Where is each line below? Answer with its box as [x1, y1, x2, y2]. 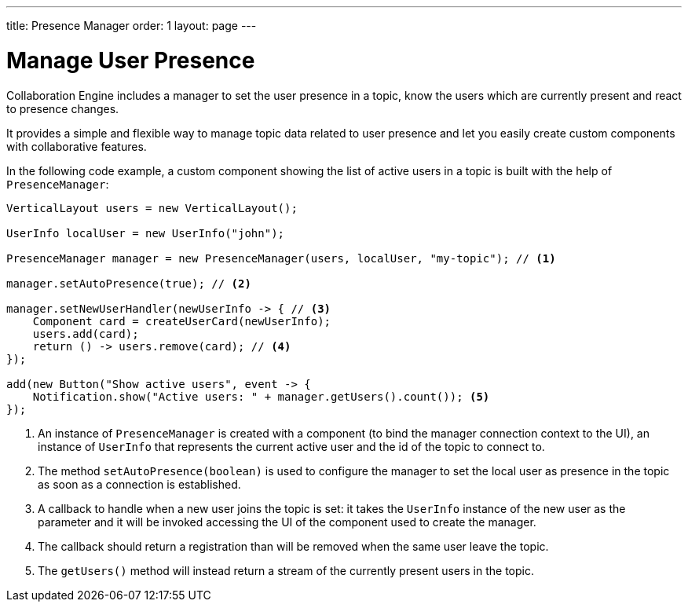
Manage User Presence [6, 46, 255, 74]
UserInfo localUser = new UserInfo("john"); [6, 226, 285, 240]
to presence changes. [6, 101, 119, 115]
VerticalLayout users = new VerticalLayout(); [6, 201, 298, 214]
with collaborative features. [6, 139, 147, 153]
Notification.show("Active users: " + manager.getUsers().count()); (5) [32, 390, 490, 403]
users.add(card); [32, 327, 139, 340]
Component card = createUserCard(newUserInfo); [32, 314, 331, 328]
